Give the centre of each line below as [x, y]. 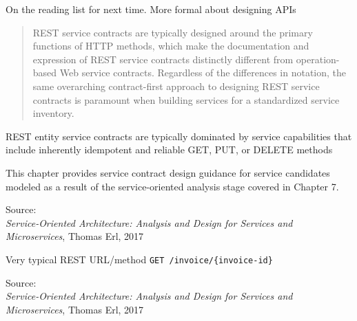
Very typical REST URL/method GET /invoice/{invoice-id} [139, 259]
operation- [318, 59]
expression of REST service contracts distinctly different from [163, 59]
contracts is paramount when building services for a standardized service [186, 99]
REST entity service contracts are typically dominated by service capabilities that [179, 136]
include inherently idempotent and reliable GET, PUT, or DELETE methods [169, 150]
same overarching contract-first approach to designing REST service [176, 86]
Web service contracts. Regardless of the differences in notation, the [203, 73]
